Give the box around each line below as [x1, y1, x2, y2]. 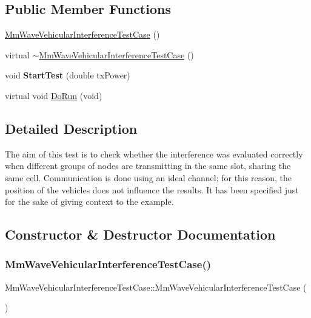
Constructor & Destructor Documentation [5, 225, 276, 244]
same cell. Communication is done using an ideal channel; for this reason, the [5, 171, 292, 184]
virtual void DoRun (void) [5, 89, 102, 102]
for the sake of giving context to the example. [5, 195, 174, 208]
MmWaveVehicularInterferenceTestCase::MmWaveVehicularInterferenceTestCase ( [5, 280, 307, 293]
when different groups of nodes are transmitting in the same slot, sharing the [5, 159, 291, 172]
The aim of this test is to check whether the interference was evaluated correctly [5, 147, 303, 160]
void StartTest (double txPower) [5, 69, 130, 81]
